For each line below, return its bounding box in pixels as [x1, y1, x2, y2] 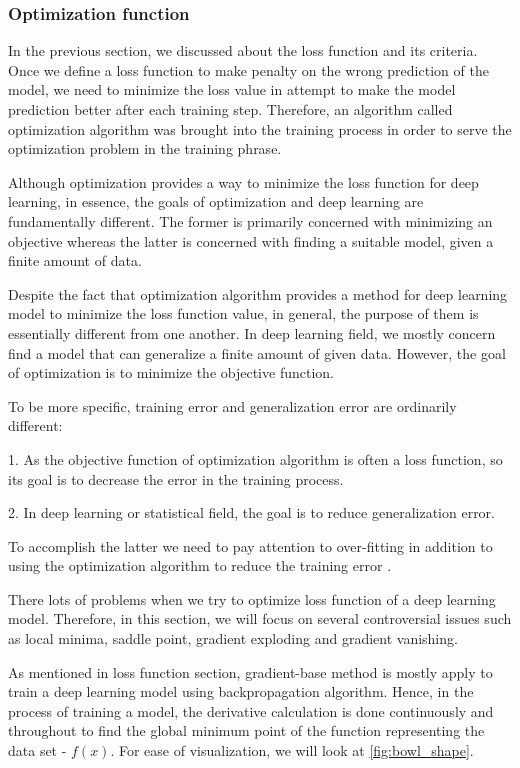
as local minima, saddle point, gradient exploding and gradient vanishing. [8, 628, 458, 649]
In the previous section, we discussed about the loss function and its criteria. [8, 40, 478, 61]
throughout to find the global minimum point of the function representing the [8, 720, 485, 741]
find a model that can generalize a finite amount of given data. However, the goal [8, 342, 506, 363]
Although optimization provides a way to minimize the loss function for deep [8, 171, 479, 192]
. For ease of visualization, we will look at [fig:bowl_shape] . [110, 740, 474, 761]
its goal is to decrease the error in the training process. [8, 468, 344, 489]
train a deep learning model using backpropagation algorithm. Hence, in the [8, 681, 474, 702]
